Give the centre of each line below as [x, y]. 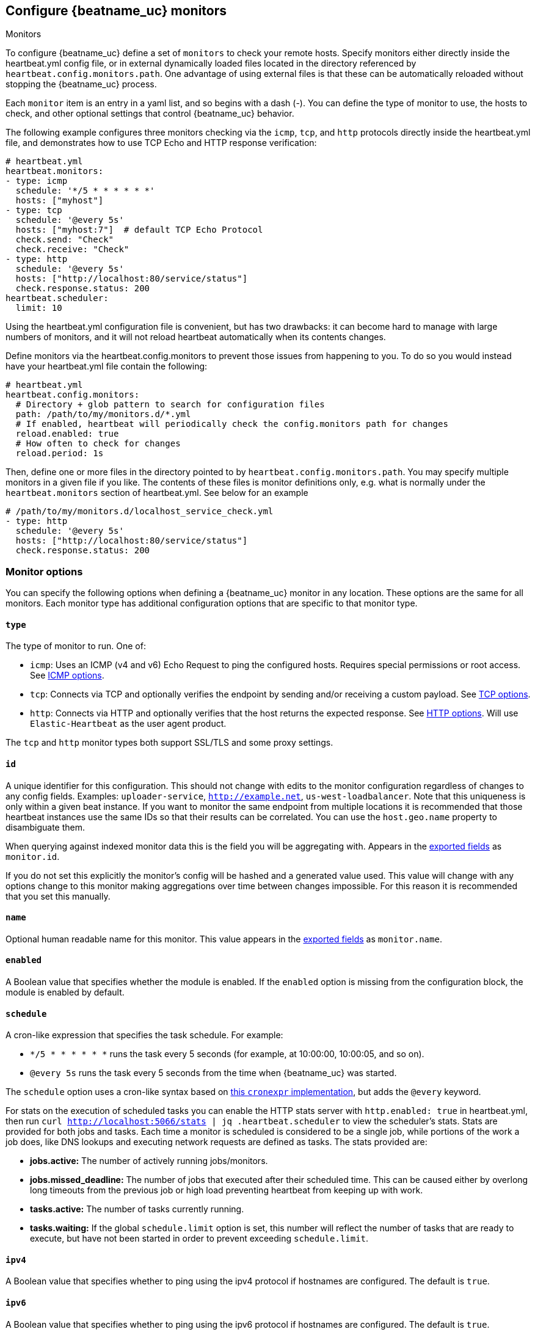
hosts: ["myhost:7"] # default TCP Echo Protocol [139, 230]
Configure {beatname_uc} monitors [116, 11]
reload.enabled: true [67, 434]
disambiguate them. [45, 827]
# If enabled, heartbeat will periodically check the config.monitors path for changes [232, 424]
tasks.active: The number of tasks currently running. [137, 1209]
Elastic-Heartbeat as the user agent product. [128, 724]
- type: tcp [34, 210]
